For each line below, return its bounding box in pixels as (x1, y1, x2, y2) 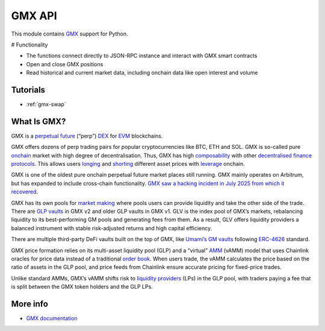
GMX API (11, 9, 57, 22)
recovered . (11, 188, 39, 195)
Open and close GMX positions (26, 60, 104, 68)
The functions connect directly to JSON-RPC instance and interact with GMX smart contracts (26, 52, 258, 60)
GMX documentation (26, 315, 78, 322)
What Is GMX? (11, 116, 66, 127)
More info (11, 298, 48, 309)
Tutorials (11, 84, 45, 95)
